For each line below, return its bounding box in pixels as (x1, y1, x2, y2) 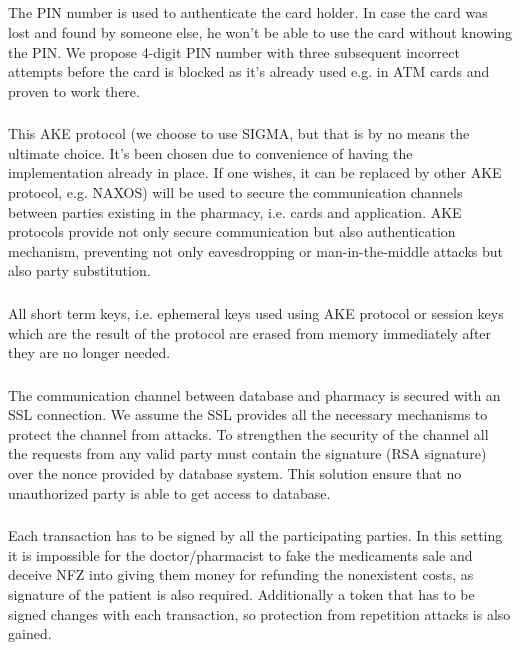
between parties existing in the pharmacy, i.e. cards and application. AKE (8, 201, 462, 222)
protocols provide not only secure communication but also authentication (8, 221, 456, 242)
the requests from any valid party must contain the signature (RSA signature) (8, 443, 487, 464)
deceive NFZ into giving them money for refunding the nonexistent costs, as (8, 564, 474, 585)
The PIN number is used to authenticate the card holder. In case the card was (8, 2, 488, 23)
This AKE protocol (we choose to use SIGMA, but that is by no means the (8, 123, 470, 144)
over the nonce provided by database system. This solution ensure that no (8, 463, 462, 484)
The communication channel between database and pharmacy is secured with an (8, 384, 501, 405)
